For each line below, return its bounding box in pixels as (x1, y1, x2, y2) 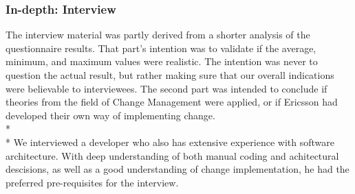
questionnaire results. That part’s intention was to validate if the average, (6, 40, 316, 55)
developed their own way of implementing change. (6, 108, 215, 122)
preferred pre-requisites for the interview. (6, 175, 179, 189)
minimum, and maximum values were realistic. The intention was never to (6, 54, 318, 69)
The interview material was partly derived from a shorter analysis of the (6, 27, 310, 42)
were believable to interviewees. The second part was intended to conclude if (6, 81, 327, 95)
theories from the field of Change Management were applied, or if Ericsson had (6, 95, 338, 109)
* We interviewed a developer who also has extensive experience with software (6, 134, 334, 149)
